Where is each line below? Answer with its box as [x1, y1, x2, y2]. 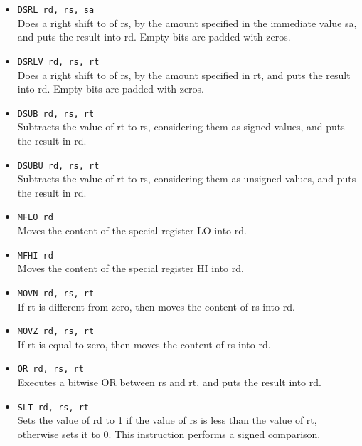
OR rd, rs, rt [17, 364, 84, 375]
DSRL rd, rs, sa [17, 5, 95, 15]
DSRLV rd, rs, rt [17, 56, 100, 67]
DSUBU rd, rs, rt [17, 160, 100, 171]
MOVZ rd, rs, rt [17, 326, 95, 337]
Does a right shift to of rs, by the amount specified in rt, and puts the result [17, 67, 351, 82]
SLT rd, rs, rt [17, 402, 90, 413]
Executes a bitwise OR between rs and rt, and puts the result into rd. [17, 375, 321, 390]
